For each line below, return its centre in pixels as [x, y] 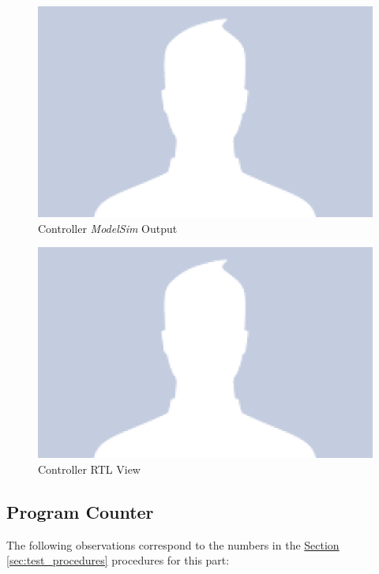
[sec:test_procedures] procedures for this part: [118, 560]
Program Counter [80, 511]
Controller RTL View [89, 469]
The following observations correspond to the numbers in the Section [173, 544]
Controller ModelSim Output [108, 228]
